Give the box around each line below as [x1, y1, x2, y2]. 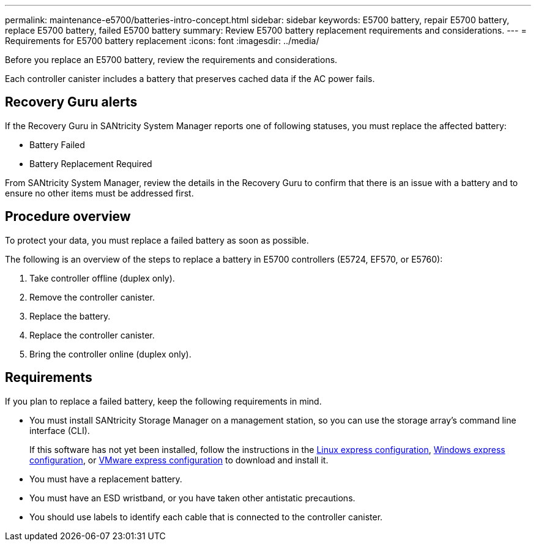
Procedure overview [5, 209, 131, 225]
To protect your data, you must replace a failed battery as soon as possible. [5, 234, 309, 245]
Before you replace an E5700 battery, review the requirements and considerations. [5, 54, 338, 65]
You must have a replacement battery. [29, 473, 182, 484]
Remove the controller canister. [29, 291, 155, 302]
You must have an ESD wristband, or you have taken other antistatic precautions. [29, 492, 355, 503]
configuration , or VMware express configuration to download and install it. [29, 454, 329, 465]
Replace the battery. [29, 310, 111, 321]
